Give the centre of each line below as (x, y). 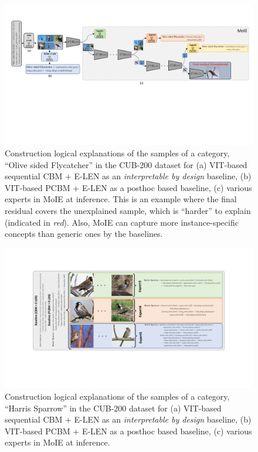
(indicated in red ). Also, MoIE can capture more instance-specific (122, 222)
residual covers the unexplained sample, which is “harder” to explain (128, 211)
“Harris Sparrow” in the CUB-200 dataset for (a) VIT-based (113, 408)
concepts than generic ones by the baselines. (84, 234)
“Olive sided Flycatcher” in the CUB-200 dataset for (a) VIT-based (126, 164)
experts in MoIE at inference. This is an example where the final (121, 199)
